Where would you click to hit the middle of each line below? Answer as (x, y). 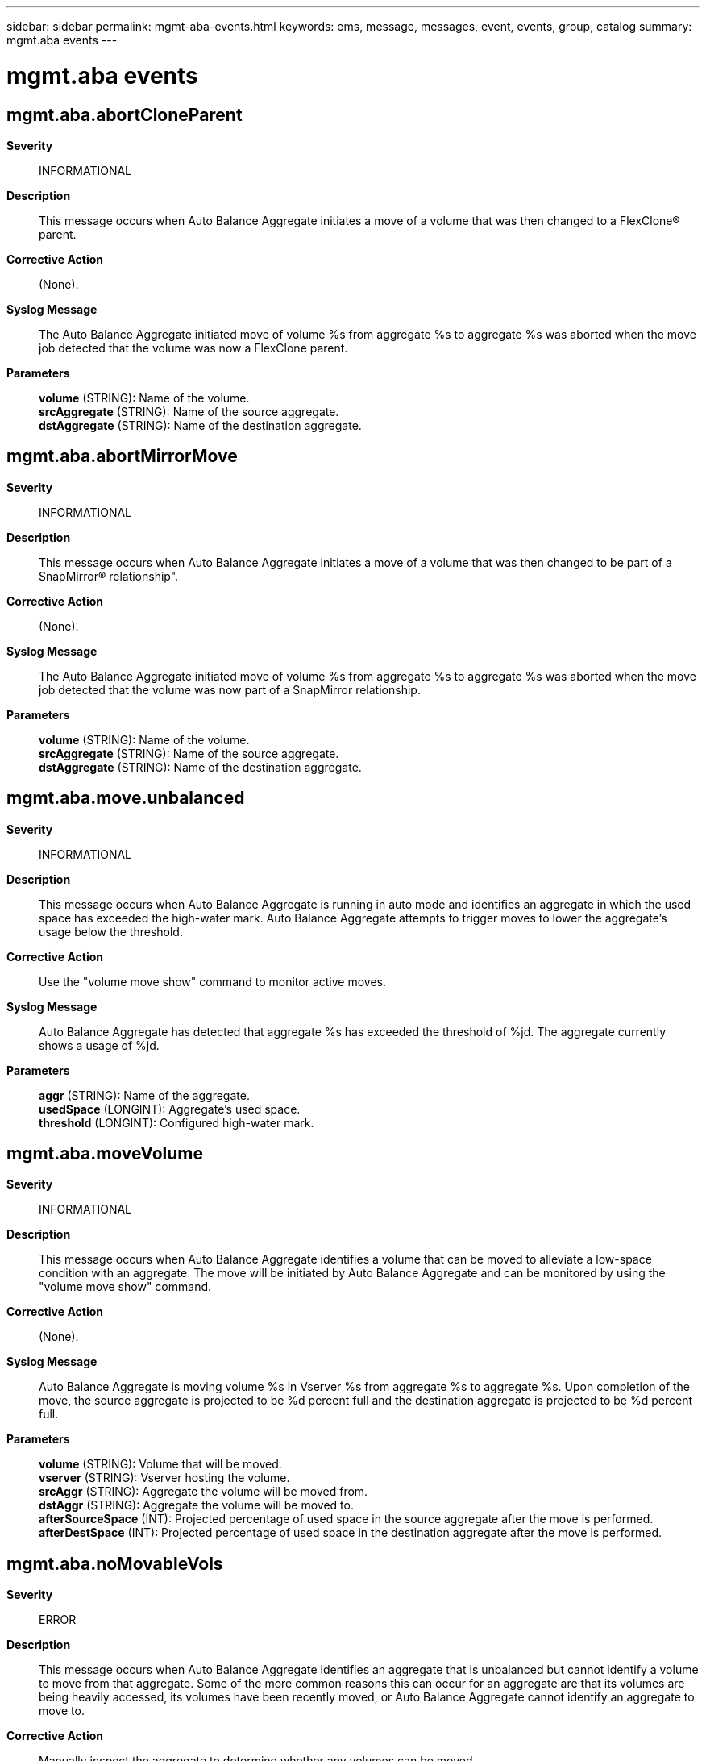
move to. (62, 1711)
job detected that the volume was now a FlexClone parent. (193, 348)
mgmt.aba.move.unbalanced (126, 798)
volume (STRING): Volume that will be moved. (160, 1464)
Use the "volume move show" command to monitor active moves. (213, 981)
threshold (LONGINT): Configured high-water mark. (176, 1122)
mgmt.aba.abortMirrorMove (122, 456)
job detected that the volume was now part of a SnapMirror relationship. (230, 689)
